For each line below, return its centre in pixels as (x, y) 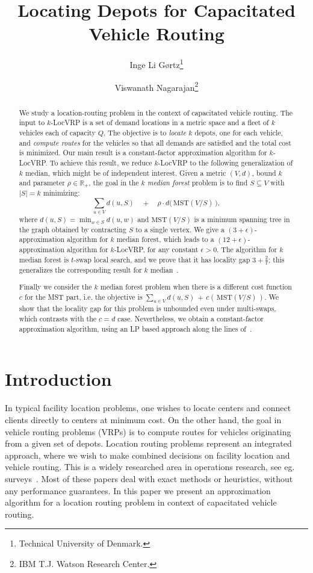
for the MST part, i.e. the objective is (83, 297)
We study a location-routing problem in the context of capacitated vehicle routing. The (156, 112)
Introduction (58, 379)
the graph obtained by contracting (73, 229)
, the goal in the (114, 183)
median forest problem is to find (197, 183)
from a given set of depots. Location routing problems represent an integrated (148, 443)
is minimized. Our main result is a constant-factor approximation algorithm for (143, 153)
